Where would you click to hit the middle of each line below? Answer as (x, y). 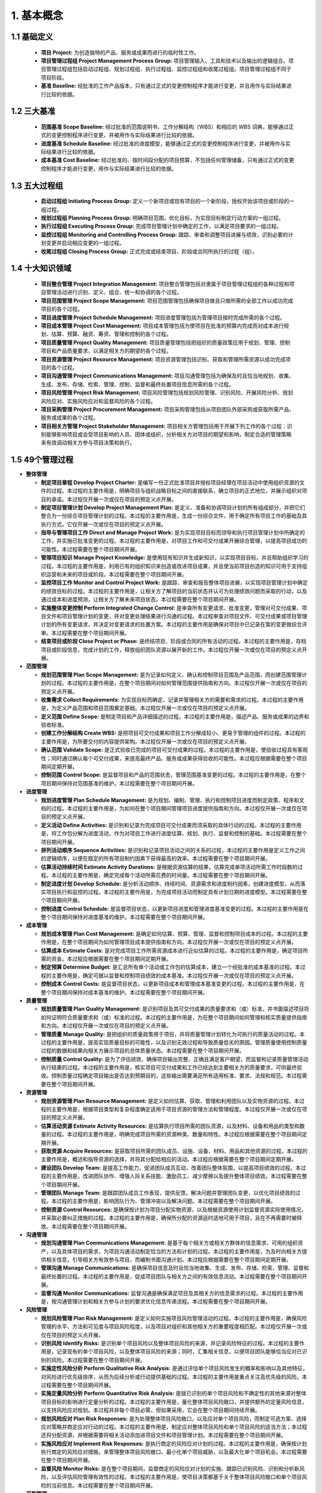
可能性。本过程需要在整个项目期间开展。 (90, 549)
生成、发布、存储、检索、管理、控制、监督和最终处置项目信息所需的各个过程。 (137, 384)
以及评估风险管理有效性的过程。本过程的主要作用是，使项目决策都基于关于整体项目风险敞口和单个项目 (177, 1477)
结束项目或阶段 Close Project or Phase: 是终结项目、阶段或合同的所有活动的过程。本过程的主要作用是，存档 (174, 641)
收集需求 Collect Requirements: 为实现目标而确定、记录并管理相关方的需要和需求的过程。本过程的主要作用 (172, 699)
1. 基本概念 (37, 16)
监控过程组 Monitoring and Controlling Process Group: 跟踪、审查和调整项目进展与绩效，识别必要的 (165, 234)
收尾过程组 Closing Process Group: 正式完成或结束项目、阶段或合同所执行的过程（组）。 (149, 251)
